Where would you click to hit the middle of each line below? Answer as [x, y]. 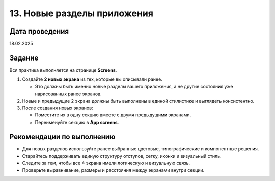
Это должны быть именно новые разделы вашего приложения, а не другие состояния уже [134, 86]
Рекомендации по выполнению [62, 137]
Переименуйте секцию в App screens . [77, 122]
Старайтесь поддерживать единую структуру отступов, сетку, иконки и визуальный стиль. [122, 156]
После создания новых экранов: [58, 108]
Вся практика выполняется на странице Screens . [63, 70]
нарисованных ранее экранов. [68, 94]
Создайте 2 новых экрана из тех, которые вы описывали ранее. [92, 79]
